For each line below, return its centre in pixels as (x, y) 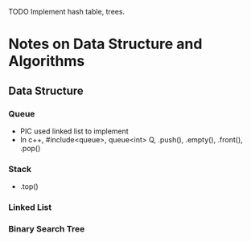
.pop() (30, 148)
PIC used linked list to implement (74, 131)
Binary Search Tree (47, 229)
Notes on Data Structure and (105, 44)
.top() (29, 187)
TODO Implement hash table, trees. (67, 12)
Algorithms (47, 62)
